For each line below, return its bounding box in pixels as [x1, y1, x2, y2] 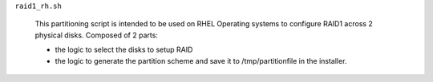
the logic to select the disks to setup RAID [55, 45, 193, 55]
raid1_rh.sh [14, 2, 62, 10]
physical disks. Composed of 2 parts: [34, 30, 158, 40]
